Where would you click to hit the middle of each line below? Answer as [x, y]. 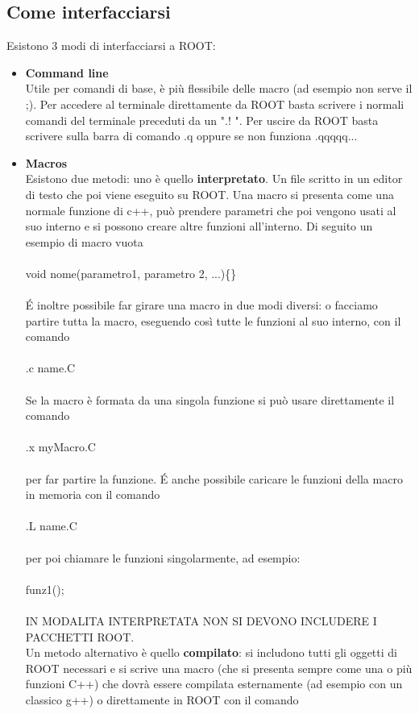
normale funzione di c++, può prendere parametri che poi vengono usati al [211, 210]
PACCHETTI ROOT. [80, 636]
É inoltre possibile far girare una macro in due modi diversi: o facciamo [201, 305]
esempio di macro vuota [84, 241]
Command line [67, 72]
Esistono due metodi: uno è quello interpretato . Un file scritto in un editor [214, 178]
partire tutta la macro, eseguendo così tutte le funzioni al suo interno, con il [213, 320]
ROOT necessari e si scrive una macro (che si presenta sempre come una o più [219, 668]
